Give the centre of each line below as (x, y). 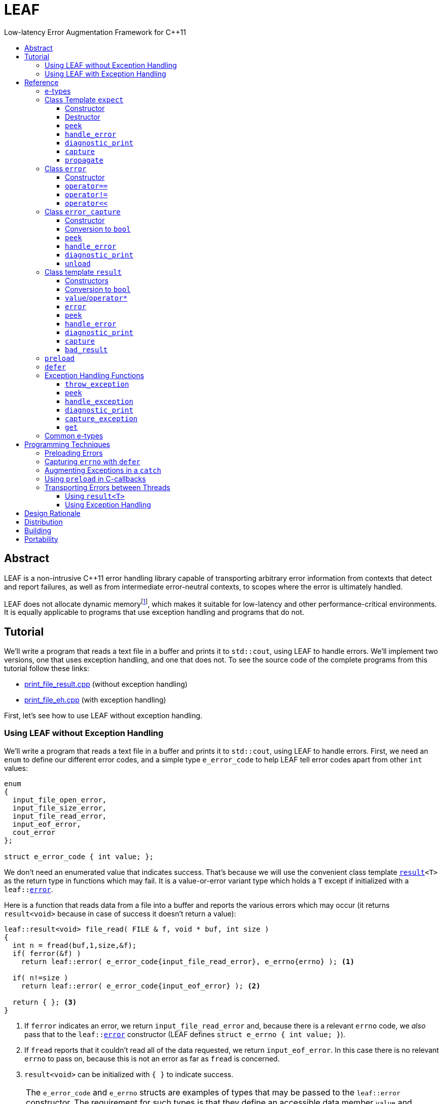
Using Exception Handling (108, 504)
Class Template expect (84, 99)
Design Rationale (52, 513)
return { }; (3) (45, 1002)
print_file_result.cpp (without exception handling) (106, 684)
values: (16, 768)
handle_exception (99, 401)
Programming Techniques (67, 444)
